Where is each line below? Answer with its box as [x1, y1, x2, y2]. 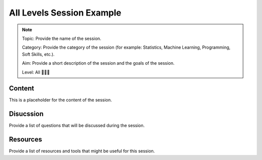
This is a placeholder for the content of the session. [9, 97, 112, 103]
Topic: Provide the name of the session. [22, 36, 101, 41]
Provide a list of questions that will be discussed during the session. [9, 123, 145, 128]
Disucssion [9, 110, 44, 118]
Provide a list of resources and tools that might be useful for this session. [9, 148, 155, 154]
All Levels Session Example [9, 7, 121, 18]
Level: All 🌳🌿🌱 [22, 69, 50, 75]
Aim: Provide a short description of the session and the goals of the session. [22, 60, 175, 66]
